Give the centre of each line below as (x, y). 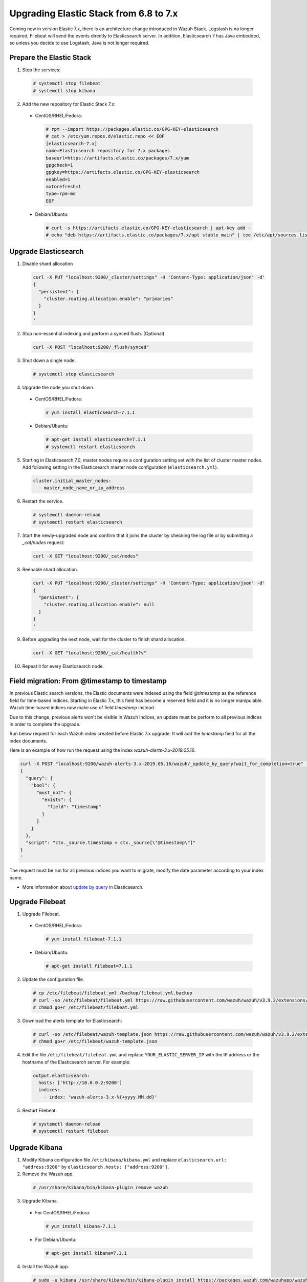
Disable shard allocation (48, 264)
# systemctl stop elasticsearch (74, 374)
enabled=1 (58, 179)
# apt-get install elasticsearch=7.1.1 (96, 439)
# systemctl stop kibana (64, 91)
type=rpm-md (61, 194)
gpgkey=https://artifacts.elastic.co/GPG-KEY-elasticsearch (123, 172)
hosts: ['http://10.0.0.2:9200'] (80, 1083)
